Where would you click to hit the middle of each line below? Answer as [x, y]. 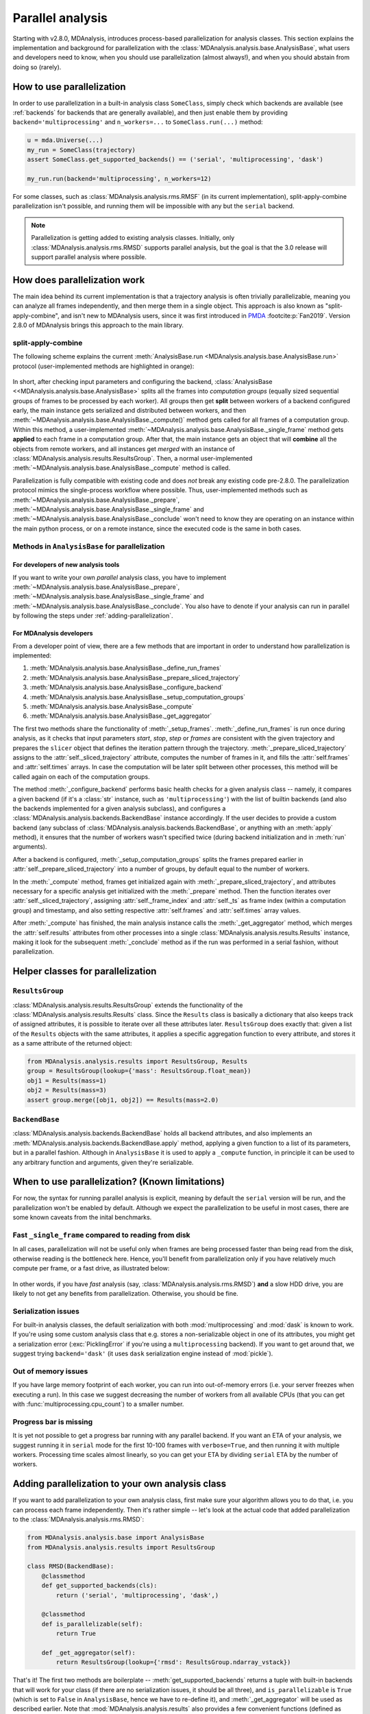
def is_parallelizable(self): [92, 1624]
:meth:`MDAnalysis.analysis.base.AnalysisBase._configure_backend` [127, 687]
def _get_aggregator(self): [89, 1653]
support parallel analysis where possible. [89, 256]
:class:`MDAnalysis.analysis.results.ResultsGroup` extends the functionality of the [128, 1005]
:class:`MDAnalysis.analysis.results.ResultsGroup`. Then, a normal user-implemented [133, 459]
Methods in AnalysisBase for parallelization [89, 546]
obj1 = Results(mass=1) [67, 1081]
